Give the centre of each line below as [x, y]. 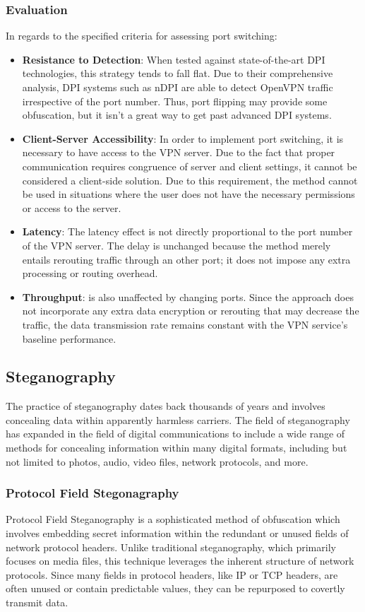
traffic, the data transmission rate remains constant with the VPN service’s [185, 324]
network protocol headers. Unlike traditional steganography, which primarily [171, 547]
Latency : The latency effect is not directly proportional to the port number [187, 231]
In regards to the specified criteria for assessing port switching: [142, 36]
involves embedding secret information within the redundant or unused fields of [177, 533]
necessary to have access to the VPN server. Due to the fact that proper [179, 152]
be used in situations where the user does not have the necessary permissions [189, 194]
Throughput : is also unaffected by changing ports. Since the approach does [188, 296]
